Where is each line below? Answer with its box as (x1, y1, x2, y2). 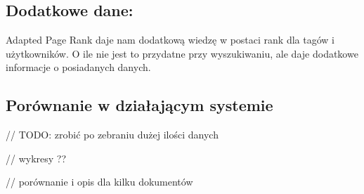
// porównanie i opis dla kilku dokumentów (6, 174, 193, 189)
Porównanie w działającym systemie (6, 94, 273, 116)
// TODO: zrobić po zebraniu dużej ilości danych (6, 127, 219, 142)
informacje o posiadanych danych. (6, 60, 151, 75)
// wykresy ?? (6, 150, 67, 165)
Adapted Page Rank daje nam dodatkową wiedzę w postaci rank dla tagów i (6, 32, 334, 47)
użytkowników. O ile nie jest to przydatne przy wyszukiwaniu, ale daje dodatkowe (6, 46, 358, 60)
